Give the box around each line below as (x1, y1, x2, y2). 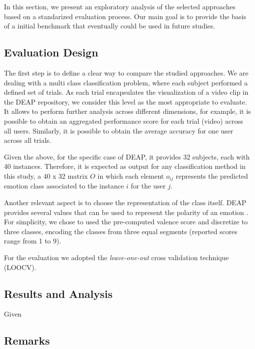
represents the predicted (175, 170, 248, 181)
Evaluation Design (4, 45, 98, 60)
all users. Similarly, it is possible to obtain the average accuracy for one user (4, 125, 233, 135)
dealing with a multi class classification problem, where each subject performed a (4, 77, 248, 87)
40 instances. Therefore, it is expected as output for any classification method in (4, 161, 246, 171)
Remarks (4, 333, 50, 348)
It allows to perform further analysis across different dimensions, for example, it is (4, 106, 251, 116)
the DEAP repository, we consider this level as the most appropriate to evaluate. (4, 96, 247, 107)
